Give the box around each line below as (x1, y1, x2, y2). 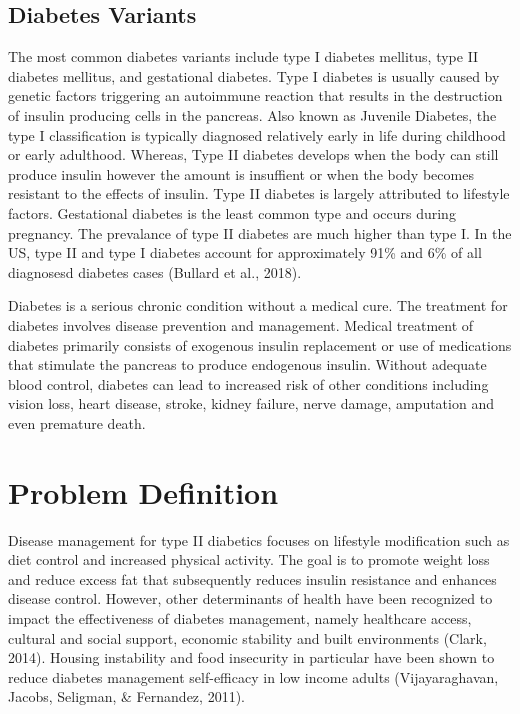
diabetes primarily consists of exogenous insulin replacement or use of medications (8, 334, 512, 355)
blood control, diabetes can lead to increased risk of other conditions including (8, 373, 489, 394)
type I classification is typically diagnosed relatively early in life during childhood (8, 124, 506, 145)
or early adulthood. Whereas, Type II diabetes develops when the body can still (8, 144, 499, 165)
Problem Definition (8, 471, 279, 512)
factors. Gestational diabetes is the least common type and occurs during (8, 202, 456, 223)
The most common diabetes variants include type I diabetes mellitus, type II (8, 46, 479, 67)
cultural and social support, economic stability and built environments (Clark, (8, 627, 487, 648)
